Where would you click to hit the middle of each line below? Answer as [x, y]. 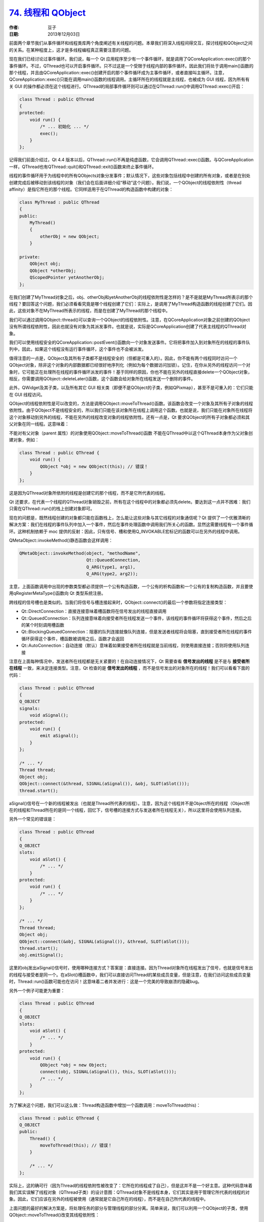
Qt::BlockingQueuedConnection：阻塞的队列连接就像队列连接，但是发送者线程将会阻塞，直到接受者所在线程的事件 [137, 632]
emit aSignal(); [59, 736]
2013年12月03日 [64, 34]
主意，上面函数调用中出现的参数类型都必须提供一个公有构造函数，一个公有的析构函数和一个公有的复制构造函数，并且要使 [131, 587]
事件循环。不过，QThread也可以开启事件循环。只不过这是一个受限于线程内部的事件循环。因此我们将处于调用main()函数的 [131, 65]
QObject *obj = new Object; [74, 1065]
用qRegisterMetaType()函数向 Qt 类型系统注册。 [57, 593]
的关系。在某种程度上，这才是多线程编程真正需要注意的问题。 [71, 50]
